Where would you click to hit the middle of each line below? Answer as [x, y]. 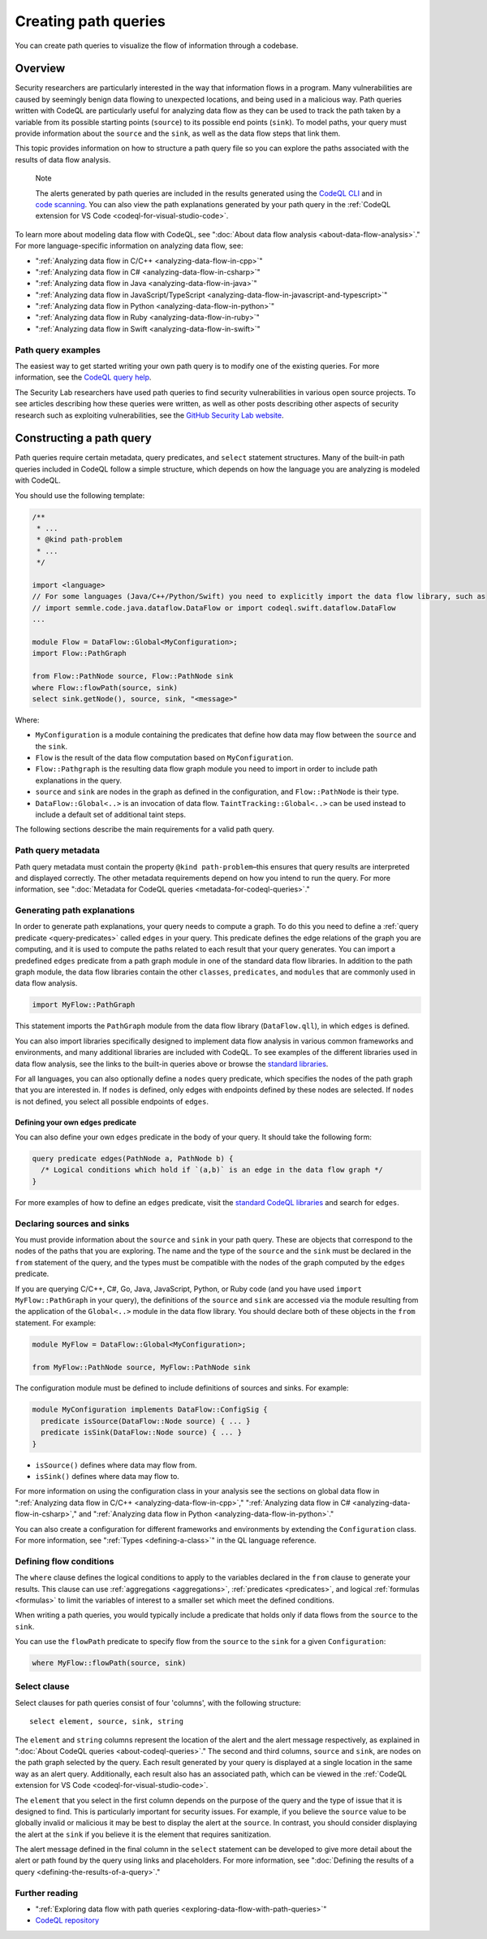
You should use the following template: [80, 495]
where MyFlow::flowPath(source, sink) [109, 1663]
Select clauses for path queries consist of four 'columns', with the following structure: [158, 1703]
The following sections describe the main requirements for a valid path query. [145, 830]
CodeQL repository [67, 1920]
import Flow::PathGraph [80, 653]
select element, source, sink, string [107, 1722]
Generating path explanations [75, 910]
